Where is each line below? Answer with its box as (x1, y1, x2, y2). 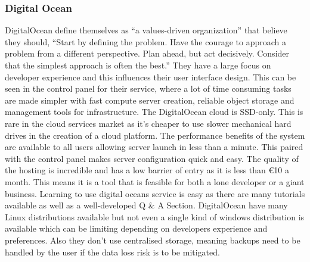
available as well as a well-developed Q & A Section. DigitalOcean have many (5, 199, 288, 211)
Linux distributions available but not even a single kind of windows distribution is (5, 210, 305, 223)
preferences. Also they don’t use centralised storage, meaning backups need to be (5, 233, 300, 246)
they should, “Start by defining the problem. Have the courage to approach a (5, 35, 286, 48)
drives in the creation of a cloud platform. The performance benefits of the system (5, 129, 305, 141)
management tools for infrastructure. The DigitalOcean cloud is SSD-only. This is (5, 105, 303, 118)
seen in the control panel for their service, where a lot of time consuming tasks (5, 82, 292, 95)
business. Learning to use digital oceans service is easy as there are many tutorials (5, 187, 305, 199)
